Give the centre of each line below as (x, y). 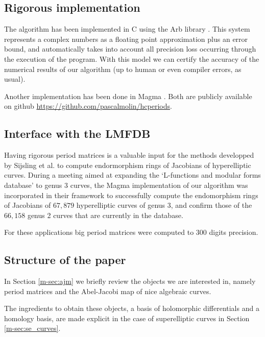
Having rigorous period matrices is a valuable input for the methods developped (129, 155)
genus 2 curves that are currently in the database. (105, 215)
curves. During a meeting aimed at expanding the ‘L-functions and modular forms (132, 175)
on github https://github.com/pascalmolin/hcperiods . (88, 106)
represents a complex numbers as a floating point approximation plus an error (126, 39)
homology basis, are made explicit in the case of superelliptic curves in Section (127, 318)
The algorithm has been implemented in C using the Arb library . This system (127, 29)
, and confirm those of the (211, 205)
